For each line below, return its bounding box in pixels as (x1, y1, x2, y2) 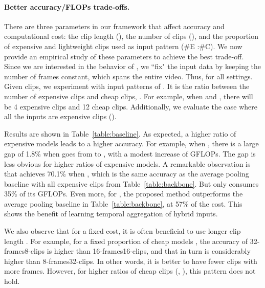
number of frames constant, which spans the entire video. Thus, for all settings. (4, 71, 253, 81)
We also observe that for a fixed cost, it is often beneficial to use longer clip (4, 226, 241, 236)
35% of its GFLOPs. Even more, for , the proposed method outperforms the (4, 188, 243, 199)
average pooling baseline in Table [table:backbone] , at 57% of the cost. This (4, 198, 242, 209)
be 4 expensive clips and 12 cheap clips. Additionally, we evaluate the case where (4, 101, 257, 112)
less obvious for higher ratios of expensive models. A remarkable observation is (4, 158, 251, 169)
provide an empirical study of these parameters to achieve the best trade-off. (4, 51, 244, 61)
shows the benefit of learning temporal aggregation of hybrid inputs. (4, 208, 218, 219)
